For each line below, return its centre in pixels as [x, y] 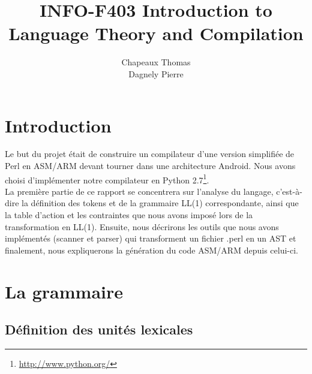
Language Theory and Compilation [156, 33]
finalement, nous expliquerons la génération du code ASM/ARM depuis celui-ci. [151, 250]
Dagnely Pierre [156, 73]
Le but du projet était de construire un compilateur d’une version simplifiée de [150, 154]
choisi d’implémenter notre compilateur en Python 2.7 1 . [107, 179]
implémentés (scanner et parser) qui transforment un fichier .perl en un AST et [151, 238]
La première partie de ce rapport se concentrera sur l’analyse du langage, [139, 191]
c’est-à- [289, 191]
